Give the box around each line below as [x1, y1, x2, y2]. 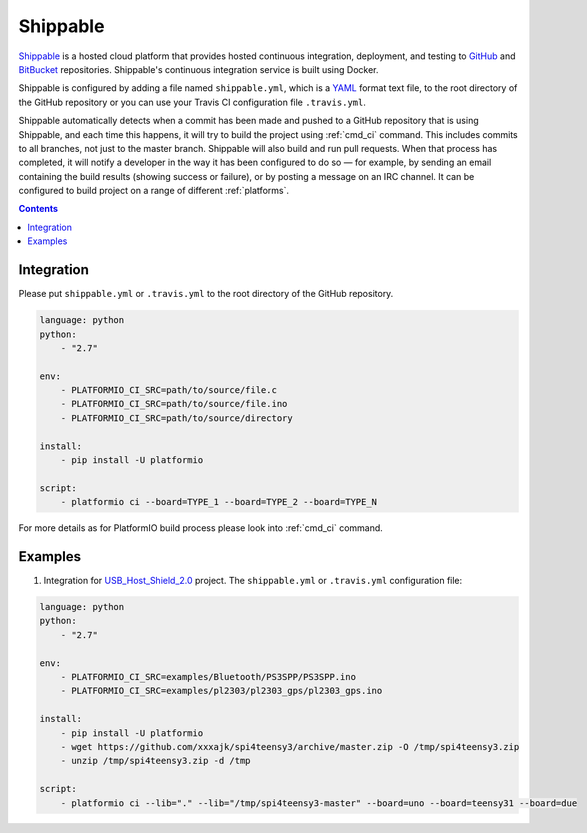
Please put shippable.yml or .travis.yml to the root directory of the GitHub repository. [18, 288, 394, 300]
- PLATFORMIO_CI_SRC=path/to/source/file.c [60, 385, 277, 396]
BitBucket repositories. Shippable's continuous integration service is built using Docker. [18, 63, 379, 75]
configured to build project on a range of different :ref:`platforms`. [18, 185, 290, 197]
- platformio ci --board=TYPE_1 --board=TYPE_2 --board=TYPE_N [60, 496, 378, 508]
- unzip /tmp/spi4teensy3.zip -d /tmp [60, 755, 251, 767]
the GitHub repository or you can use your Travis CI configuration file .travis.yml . [18, 96, 367, 108]
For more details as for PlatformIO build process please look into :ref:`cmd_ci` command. [18, 522, 384, 534]
